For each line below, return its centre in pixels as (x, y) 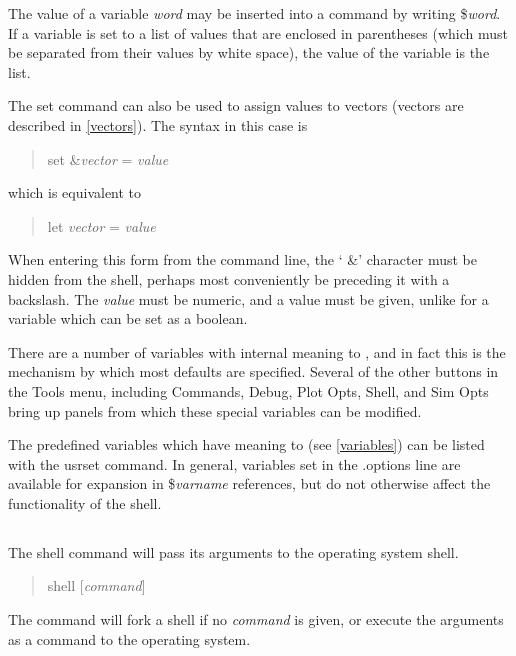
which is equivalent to (75, 192)
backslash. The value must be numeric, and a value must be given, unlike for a (248, 298)
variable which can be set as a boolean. (128, 318)
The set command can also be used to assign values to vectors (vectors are (236, 105)
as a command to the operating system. (129, 638)
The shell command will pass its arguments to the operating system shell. (233, 551)
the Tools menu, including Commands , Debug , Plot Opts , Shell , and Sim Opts (248, 390)
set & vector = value (108, 158)
